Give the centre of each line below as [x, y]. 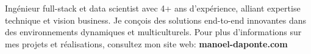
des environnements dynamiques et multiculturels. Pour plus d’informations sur [153, 32]
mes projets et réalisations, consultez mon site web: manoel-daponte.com [146, 43]
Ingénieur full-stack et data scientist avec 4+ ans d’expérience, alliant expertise [153, 8]
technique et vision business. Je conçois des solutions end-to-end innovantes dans [156, 20]
